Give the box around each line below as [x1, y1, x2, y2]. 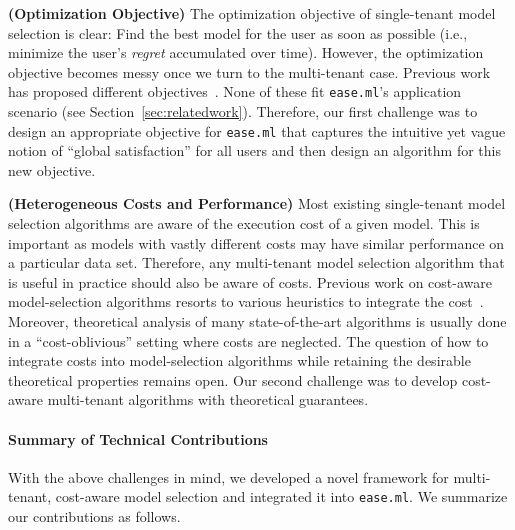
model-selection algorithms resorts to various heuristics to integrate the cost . [8, 291, 484, 312]
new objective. [8, 159, 96, 180]
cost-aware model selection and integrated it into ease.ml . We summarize [55, 486, 508, 507]
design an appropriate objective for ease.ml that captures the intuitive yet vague [8, 120, 506, 141]
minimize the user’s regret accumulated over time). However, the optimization [8, 42, 484, 63]
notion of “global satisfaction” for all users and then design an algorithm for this [8, 140, 501, 161]
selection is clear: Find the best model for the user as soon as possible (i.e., [8, 22, 468, 43]
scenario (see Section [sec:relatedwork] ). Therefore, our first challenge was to [8, 101, 478, 122]
